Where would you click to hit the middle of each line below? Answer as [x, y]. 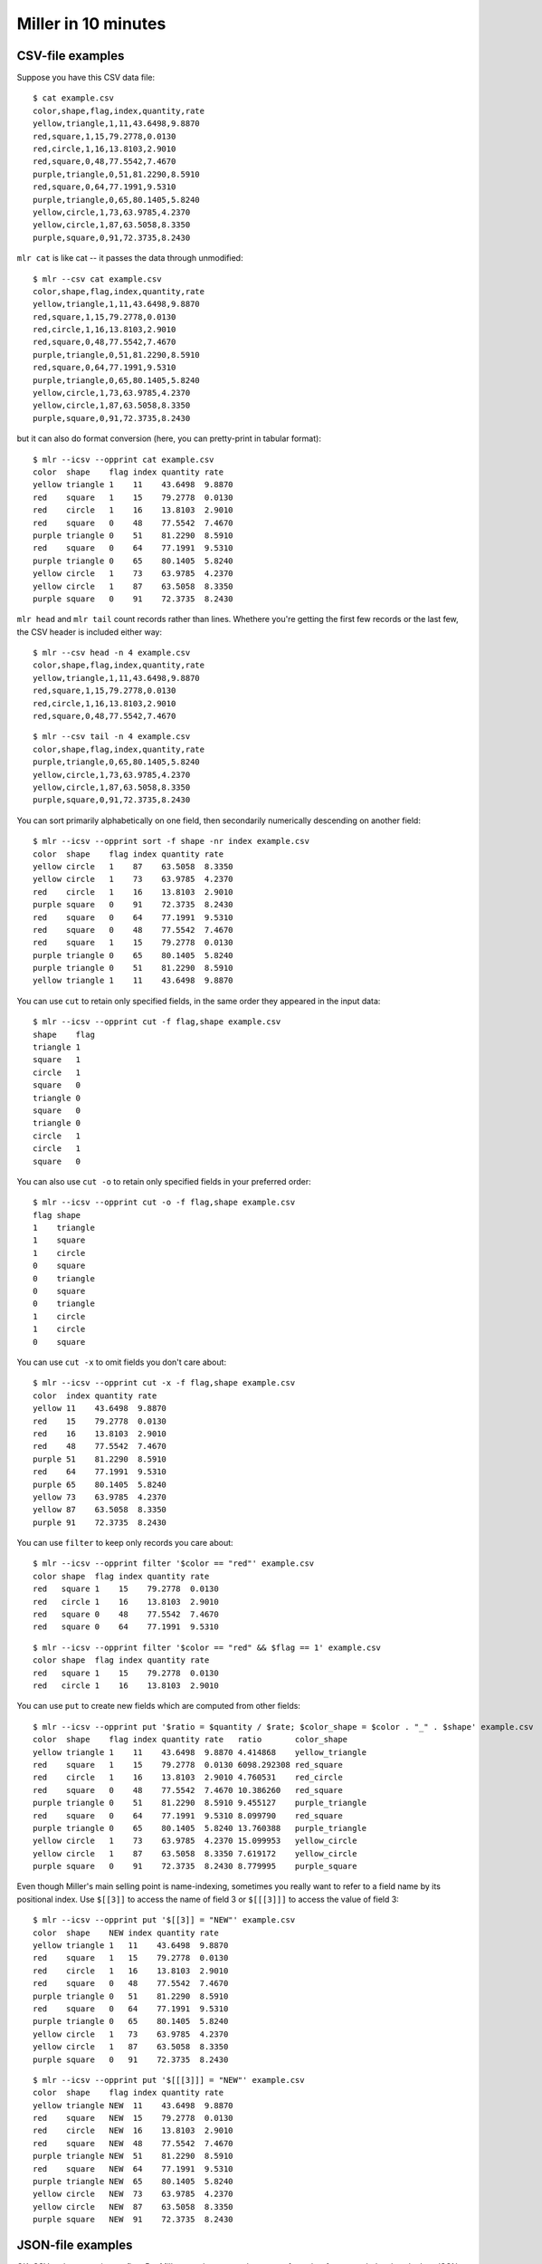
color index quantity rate [95, 1396]
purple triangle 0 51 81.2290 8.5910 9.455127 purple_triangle [200, 1803]
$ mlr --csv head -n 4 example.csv [112, 653]
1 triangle [64, 1228]
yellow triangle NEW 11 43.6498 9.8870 [133, 2105]
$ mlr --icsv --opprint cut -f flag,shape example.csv [157, 1022]
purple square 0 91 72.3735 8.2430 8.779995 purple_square [195, 1866]
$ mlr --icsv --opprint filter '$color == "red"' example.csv [174, 1564]
